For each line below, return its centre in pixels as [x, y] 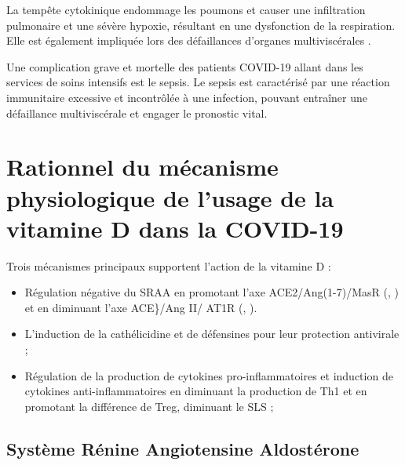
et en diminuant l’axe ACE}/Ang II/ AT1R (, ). [141, 307]
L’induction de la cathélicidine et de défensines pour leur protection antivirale [212, 334]
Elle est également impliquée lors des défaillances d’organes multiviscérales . [189, 40]
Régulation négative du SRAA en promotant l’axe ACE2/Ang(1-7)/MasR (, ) [212, 292]
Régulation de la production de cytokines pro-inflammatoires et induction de [209, 375]
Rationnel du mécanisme [142, 167]
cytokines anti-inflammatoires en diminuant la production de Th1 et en [196, 391]
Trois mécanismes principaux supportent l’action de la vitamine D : [169, 265]
